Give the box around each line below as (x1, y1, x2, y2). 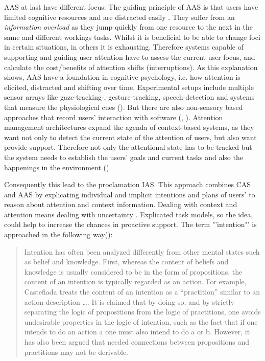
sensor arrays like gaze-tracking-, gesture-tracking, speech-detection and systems (4, 92, 255, 102)
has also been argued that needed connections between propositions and (24, 336, 250, 347)
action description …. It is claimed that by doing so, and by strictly (24, 296, 234, 307)
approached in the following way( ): (4, 229, 113, 240)
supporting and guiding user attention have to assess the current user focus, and (4, 51, 255, 62)
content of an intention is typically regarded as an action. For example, (24, 276, 247, 287)
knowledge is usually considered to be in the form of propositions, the (24, 266, 243, 277)
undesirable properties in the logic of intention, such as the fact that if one (24, 316, 258, 327)
